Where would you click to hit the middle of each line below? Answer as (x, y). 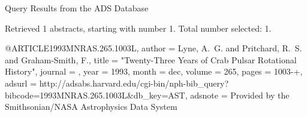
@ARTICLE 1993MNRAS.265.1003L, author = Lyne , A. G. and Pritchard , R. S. (153, 48)
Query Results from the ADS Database (77, 8)
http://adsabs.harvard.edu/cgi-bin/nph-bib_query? (134, 83)
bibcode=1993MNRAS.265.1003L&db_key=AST (95, 95)
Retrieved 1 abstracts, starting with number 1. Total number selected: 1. (138, 28)
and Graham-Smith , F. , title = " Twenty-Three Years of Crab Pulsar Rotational (151, 59)
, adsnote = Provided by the (237, 95)
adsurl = (21, 83)
